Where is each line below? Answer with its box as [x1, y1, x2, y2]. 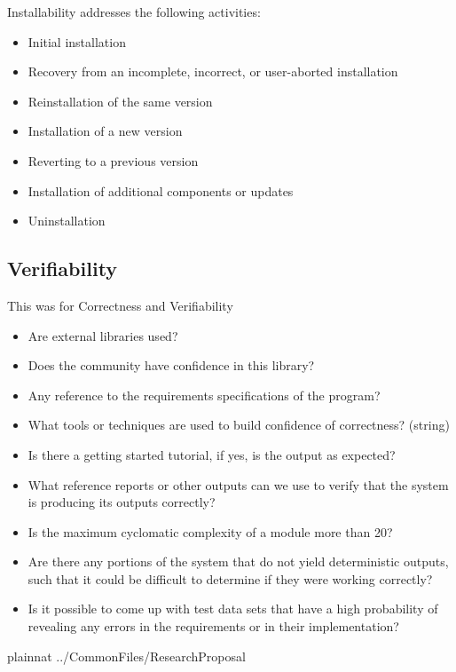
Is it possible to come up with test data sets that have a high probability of [28, 599, 438, 618]
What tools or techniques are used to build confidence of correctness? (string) [28, 415, 450, 434]
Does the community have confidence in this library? [28, 356, 315, 375]
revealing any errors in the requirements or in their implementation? [28, 617, 399, 636]
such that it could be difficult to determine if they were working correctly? [28, 569, 433, 588]
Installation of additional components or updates [28, 181, 294, 200]
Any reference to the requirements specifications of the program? [28, 385, 381, 404]
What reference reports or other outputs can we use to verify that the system [28, 475, 449, 494]
